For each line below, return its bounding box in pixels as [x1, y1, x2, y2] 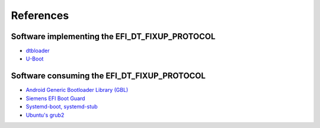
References [11, 9, 69, 22]
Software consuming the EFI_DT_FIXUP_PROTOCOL [11, 71, 206, 81]
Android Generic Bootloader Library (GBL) [25, 87, 129, 94]
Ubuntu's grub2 [25, 111, 65, 119]
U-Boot [25, 55, 44, 62]
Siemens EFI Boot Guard [25, 95, 85, 102]
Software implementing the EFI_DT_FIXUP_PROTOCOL [11, 31, 216, 41]
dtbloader [25, 47, 50, 55]
